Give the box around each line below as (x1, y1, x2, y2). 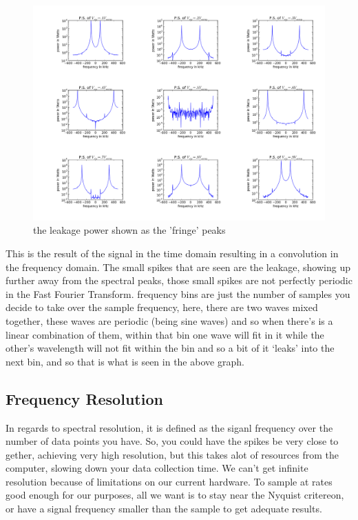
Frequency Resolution (6, 388, 163, 409)
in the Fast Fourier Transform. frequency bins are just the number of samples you (6, 286, 350, 301)
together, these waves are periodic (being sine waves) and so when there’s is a (6, 313, 333, 328)
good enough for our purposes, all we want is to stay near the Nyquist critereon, (6, 488, 344, 502)
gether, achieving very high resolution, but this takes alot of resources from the (6, 447, 339, 461)
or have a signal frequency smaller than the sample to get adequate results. (6, 501, 322, 516)
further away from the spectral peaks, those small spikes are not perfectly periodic (6, 273, 352, 288)
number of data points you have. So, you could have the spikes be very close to (6, 434, 339, 448)
